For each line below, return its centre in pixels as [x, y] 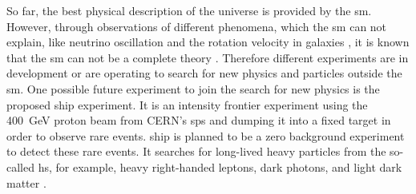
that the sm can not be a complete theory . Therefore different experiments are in [208, 57]
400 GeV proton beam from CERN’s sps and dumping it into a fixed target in [199, 120]
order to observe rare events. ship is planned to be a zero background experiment [206, 135]
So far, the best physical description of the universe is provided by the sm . [189, 10]
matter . [26, 182]
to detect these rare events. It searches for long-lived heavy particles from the [196, 151]
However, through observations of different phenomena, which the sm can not [197, 26]
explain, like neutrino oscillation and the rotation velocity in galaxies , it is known [208, 42]
